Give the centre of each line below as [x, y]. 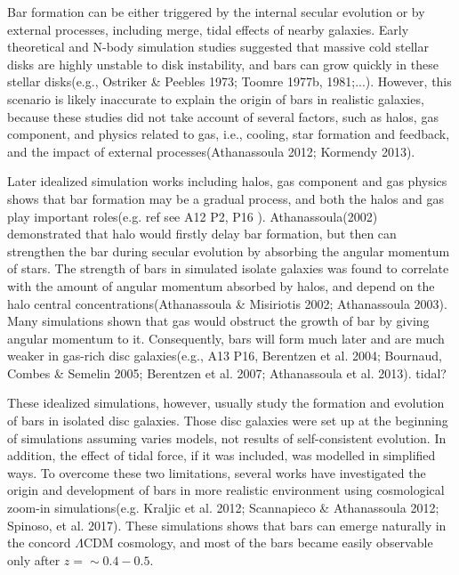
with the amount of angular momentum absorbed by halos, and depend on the [221, 285]
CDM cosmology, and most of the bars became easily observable [258, 543]
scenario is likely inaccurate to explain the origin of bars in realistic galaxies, [216, 98]
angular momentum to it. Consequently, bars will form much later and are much [226, 338]
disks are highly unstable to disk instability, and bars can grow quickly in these [223, 64]
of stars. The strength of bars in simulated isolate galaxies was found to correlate [228, 268]
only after [34, 559]
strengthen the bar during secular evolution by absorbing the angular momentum [229, 251]
